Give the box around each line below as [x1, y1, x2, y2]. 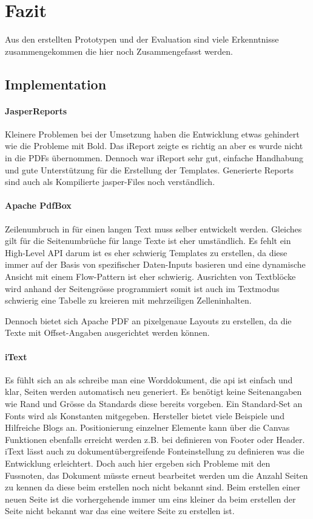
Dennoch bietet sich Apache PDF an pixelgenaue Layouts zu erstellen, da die [5, 314, 292, 327]
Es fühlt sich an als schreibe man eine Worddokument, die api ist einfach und [5, 373, 293, 386]
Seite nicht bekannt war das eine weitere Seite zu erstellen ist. [5, 504, 235, 517]
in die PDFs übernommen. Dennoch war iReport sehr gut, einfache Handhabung [5, 152, 304, 164]
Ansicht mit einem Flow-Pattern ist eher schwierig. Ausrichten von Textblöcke [5, 270, 296, 283]
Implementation [5, 74, 107, 93]
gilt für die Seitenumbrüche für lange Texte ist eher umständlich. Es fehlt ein [5, 234, 291, 247]
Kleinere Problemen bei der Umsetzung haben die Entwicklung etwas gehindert [5, 127, 300, 140]
